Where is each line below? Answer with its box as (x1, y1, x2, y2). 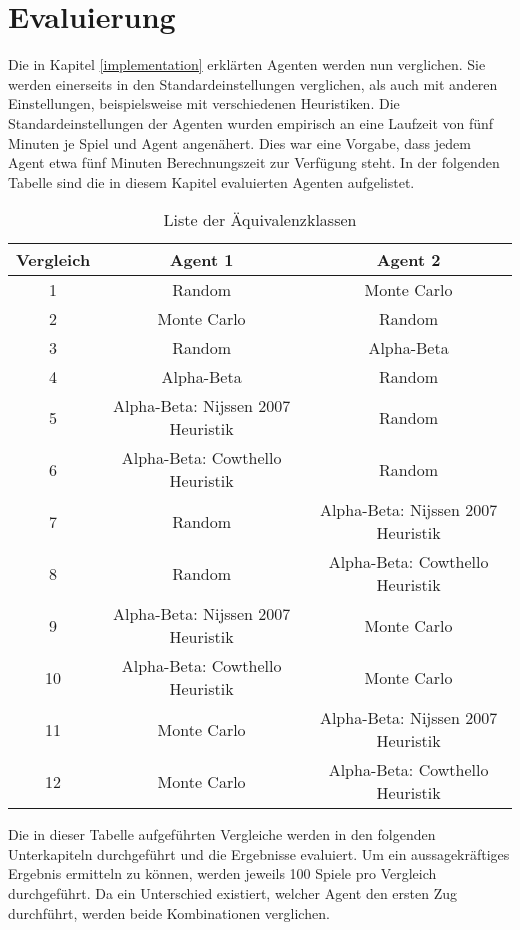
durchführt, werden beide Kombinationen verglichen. (8, 902, 330, 923)
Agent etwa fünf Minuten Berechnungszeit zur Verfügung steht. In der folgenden (8, 152, 500, 173)
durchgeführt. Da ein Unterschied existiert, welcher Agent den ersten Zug (8, 883, 458, 904)
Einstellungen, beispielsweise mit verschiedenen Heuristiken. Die (8, 93, 400, 114)
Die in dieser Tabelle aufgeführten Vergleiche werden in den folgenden (8, 824, 436, 845)
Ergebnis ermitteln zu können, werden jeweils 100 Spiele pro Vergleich (8, 863, 437, 884)
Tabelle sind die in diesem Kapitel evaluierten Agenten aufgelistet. (8, 171, 415, 192)
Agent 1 (169, 248, 234, 272)
